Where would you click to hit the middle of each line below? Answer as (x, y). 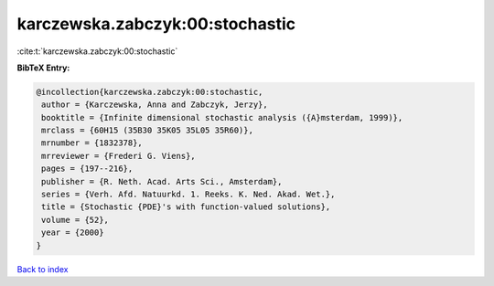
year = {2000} (73, 233)
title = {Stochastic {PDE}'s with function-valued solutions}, (186, 207)
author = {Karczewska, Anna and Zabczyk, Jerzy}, (155, 105)
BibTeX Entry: (43, 68)
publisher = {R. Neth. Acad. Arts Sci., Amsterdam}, (162, 181)
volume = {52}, (75, 220)
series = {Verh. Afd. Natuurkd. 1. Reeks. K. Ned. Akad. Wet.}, (188, 195)
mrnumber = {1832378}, (92, 143)
